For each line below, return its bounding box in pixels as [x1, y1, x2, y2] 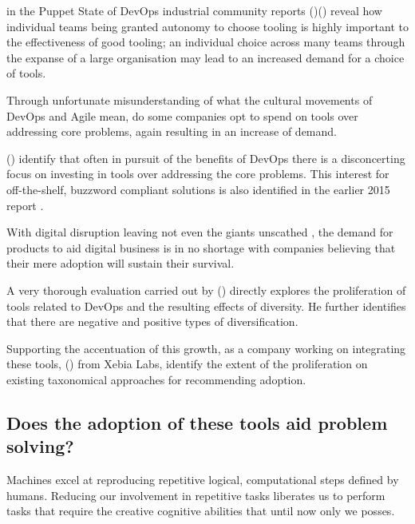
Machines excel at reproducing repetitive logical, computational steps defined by [6, 471, 399, 488]
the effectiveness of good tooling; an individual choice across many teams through [6, 34, 405, 50]
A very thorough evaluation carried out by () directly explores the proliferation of [6, 281, 406, 298]
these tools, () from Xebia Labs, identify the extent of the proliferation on [6, 355, 368, 372]
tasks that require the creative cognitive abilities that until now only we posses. [6, 502, 395, 519]
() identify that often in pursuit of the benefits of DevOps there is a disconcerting [6, 149, 405, 166]
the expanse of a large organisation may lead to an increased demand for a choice [6, 49, 405, 65]
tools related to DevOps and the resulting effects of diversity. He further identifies [6, 297, 406, 314]
